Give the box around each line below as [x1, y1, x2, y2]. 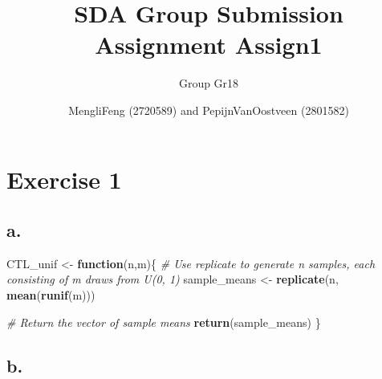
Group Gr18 [178, 75, 239, 92]
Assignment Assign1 [95, 28, 323, 61]
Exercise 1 [6, 162, 122, 195]
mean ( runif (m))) [6, 287, 95, 304]
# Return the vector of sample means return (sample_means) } [6, 313, 321, 330]
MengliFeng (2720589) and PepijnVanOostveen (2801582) [68, 101, 349, 118]
